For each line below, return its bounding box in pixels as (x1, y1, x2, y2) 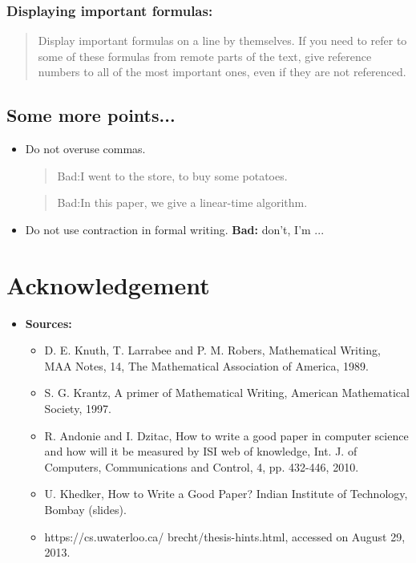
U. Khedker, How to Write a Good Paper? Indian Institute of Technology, (44, 485, 408, 502)
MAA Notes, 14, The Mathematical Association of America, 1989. (44, 357, 369, 374)
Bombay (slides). (44, 501, 127, 518)
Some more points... (6, 103, 176, 128)
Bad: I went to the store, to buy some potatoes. (57, 167, 288, 184)
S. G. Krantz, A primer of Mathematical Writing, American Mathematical (44, 384, 410, 401)
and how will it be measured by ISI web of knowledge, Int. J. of (44, 443, 357, 460)
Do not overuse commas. (25, 140, 146, 157)
